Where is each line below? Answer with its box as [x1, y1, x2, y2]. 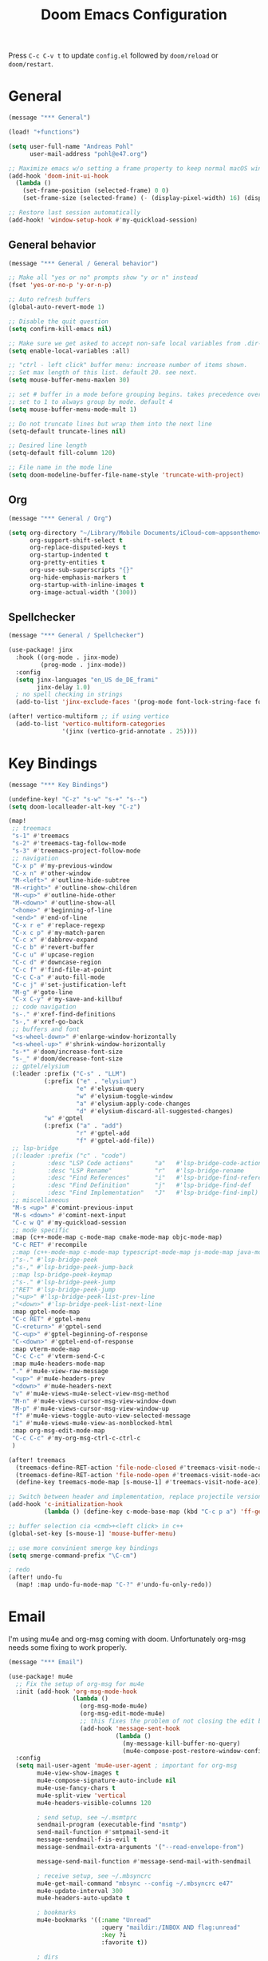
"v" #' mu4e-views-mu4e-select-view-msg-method [11, 1389, 170, 1397]
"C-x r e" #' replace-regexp [11, 921, 105, 929]
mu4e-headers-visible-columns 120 [37, 1799, 152, 1807]
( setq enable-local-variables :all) [8, 346, 130, 355]
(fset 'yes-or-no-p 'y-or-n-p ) [8, 282, 112, 290]
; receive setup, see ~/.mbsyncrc [37, 1871, 152, 1880]
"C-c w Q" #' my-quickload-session [11, 1218, 127, 1227]
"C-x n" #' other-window [11, 869, 91, 877]
